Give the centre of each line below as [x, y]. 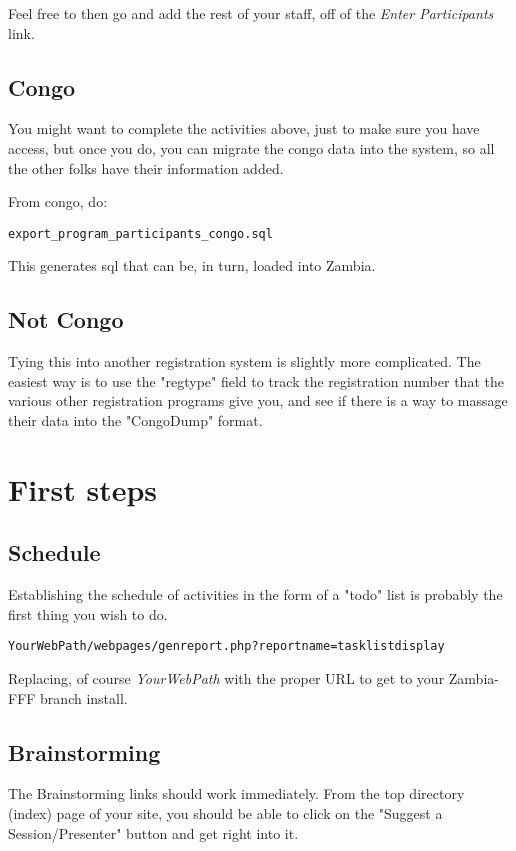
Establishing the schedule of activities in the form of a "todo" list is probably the [255, 594]
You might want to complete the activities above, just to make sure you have [244, 128]
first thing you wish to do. [88, 613]
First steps [83, 488]
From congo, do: [58, 201]
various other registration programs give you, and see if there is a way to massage [258, 400]
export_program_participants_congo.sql [140, 233]
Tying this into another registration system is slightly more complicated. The [244, 361]
